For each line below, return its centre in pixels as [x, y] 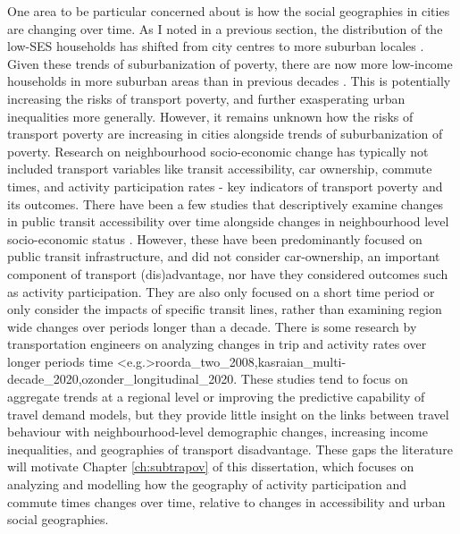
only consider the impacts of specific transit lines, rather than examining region [225, 309]
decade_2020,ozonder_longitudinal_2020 [121, 379]
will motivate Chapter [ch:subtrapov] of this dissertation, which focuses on [211, 466]
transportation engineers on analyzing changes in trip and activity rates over [217, 344]
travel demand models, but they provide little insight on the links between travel [228, 414]
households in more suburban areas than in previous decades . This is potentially [229, 81]
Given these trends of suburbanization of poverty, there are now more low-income [230, 63]
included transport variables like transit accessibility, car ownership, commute [220, 169]
